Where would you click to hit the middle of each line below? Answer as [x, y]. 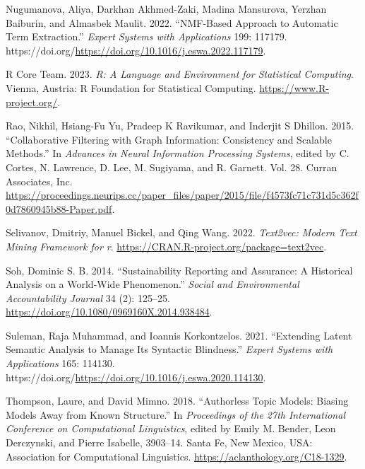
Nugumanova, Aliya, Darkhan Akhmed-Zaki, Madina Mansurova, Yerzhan [166, 8]
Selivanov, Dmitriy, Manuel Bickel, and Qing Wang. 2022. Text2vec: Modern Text [181, 232]
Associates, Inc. [39, 181]
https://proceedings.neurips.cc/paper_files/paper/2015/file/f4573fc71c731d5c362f [182, 195]
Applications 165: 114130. [60, 363]
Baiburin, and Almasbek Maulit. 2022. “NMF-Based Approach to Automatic [172, 22]
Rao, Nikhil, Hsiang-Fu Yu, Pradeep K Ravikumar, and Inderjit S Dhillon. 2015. [180, 126]
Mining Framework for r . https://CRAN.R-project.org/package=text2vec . [166, 246]
